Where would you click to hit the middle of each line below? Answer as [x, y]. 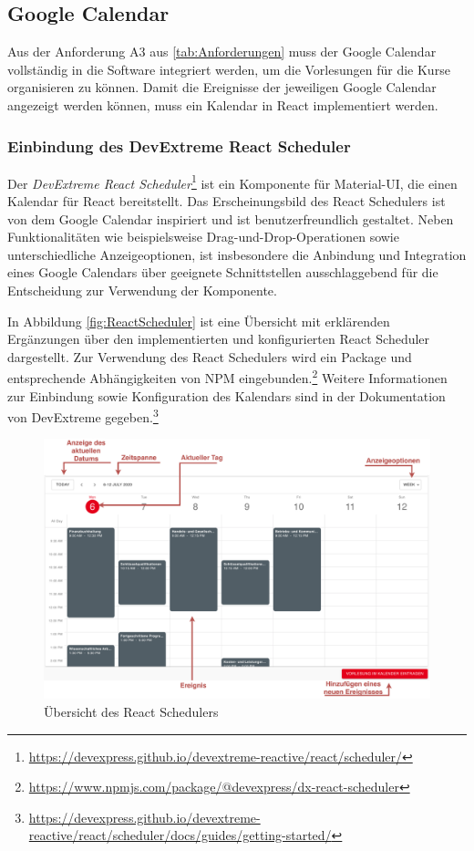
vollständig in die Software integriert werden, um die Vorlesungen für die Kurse [229, 69]
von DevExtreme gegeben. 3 [83, 415]
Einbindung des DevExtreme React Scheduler [179, 145]
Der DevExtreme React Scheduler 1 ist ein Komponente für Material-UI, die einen [232, 182]
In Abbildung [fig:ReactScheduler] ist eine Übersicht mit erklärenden [199, 321]
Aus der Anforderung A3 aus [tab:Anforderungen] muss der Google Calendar [222, 52]
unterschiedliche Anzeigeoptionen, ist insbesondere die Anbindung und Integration [237, 254]
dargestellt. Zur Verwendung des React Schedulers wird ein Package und [210, 356]
